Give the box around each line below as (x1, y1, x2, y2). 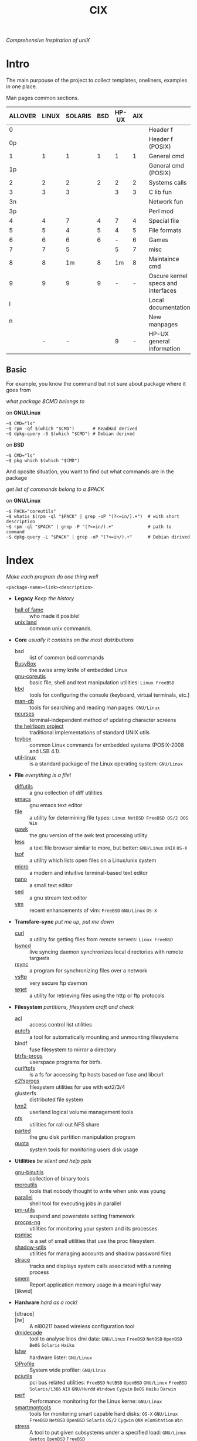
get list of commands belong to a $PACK (6, 486, 104, 493)
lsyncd (14, 942, 31, 949)
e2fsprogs (14, 1077, 40, 1084)
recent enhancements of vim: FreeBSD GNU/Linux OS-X (29, 907, 157, 914)
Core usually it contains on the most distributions (14, 636, 134, 643)
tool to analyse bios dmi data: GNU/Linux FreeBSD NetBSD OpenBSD (29, 1335, 183, 1342)
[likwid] (14, 1287, 33, 1294)
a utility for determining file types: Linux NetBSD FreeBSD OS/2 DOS (29, 814, 189, 821)
